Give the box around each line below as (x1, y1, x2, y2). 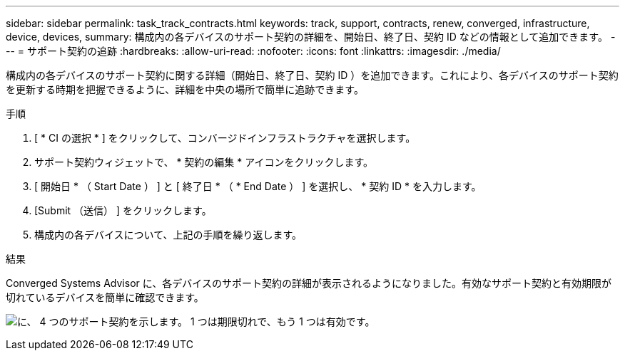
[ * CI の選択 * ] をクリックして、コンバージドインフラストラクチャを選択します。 (34, 132, 416, 144)
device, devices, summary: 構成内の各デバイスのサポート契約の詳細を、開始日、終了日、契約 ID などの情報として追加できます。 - (6, 31, 616, 43)
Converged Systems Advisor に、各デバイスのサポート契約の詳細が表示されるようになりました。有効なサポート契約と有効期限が (6, 277, 611, 289)
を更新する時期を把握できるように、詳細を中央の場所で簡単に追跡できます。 (6, 83, 364, 95)
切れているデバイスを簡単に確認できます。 (6, 291, 204, 303)
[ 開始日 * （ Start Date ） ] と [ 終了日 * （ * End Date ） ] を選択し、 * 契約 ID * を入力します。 (34, 180, 482, 192)
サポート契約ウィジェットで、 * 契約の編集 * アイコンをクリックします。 (34, 156, 374, 168)
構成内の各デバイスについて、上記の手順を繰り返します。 (34, 229, 303, 241)
